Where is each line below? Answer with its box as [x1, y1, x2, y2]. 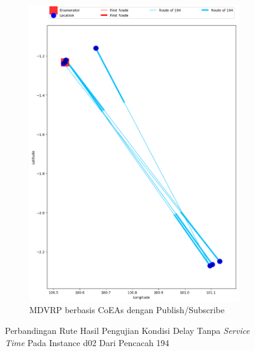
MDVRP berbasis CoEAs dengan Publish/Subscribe [29, 303, 224, 316]
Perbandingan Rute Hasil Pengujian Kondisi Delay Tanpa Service [5, 324, 250, 337]
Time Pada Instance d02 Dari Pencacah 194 [5, 336, 170, 349]
